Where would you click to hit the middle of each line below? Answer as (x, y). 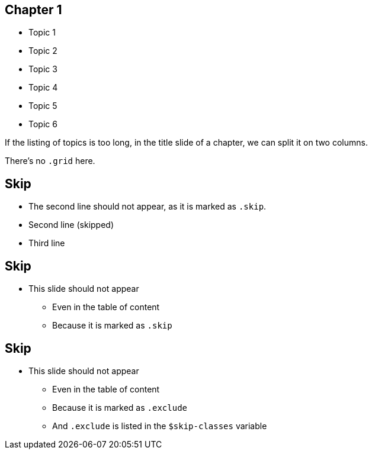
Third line (47, 243)
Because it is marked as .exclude (120, 407)
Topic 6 (43, 124)
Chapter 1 (33, 10)
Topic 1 (42, 33)
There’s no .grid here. (50, 161)
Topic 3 (43, 69)
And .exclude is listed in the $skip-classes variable (160, 426)
